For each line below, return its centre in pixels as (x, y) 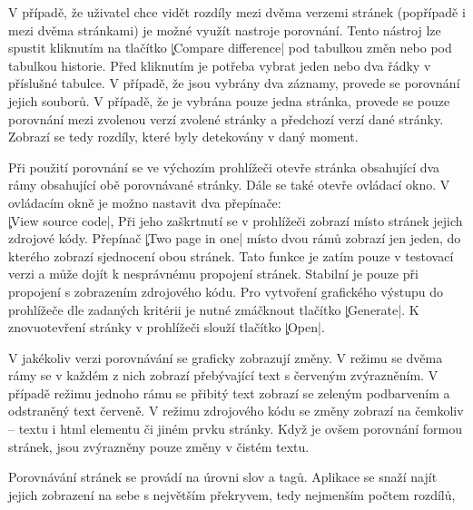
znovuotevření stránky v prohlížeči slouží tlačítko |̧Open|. (167, 327)
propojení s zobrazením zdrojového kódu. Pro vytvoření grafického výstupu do (226, 291)
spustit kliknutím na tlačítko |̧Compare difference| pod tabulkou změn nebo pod (230, 48)
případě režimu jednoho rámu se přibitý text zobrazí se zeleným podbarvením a (229, 392)
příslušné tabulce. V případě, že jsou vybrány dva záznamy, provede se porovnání (234, 83)
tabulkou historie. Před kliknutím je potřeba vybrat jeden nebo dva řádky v (220, 65)
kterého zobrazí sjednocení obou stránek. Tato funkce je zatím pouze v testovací (231, 255)
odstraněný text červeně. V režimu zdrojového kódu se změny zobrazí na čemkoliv (236, 411)
